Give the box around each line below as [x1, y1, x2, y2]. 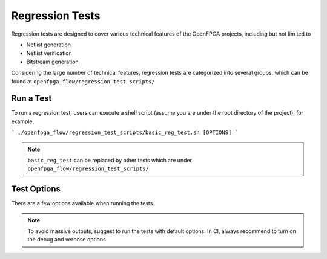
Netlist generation [26, 41, 71, 48]
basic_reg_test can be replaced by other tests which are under [27, 156, 192, 164]
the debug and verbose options [27, 236, 106, 243]
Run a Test [11, 94, 52, 104]
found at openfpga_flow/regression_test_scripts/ [11, 77, 155, 85]
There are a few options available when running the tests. [11, 200, 154, 207]
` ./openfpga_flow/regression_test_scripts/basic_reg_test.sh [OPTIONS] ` [11, 129, 239, 136]
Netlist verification [26, 50, 72, 57]
